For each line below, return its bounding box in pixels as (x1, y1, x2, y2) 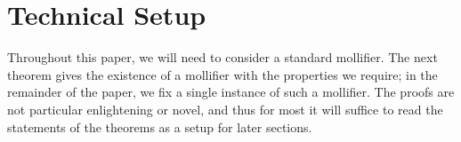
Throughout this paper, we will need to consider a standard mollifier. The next (7, 48, 438, 67)
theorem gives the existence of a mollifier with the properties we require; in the (7, 65, 438, 83)
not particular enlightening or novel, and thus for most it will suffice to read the (7, 99, 443, 118)
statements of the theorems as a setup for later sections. (7, 117, 312, 136)
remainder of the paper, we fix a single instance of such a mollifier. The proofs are (7, 83, 455, 101)
